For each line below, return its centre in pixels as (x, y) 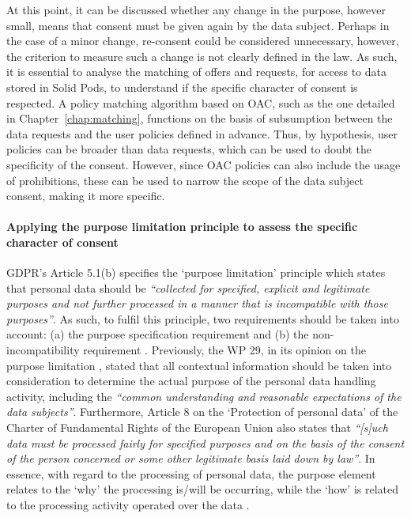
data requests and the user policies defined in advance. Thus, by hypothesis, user (202, 133)
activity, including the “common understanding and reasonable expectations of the (204, 396)
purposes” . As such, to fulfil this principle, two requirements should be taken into (203, 318)
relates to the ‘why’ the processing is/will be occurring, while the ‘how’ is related (203, 489)
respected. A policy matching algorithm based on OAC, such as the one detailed (201, 102)
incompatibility (43, 350)
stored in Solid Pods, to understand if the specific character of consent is (182, 87)
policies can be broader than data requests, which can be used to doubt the (189, 149)
